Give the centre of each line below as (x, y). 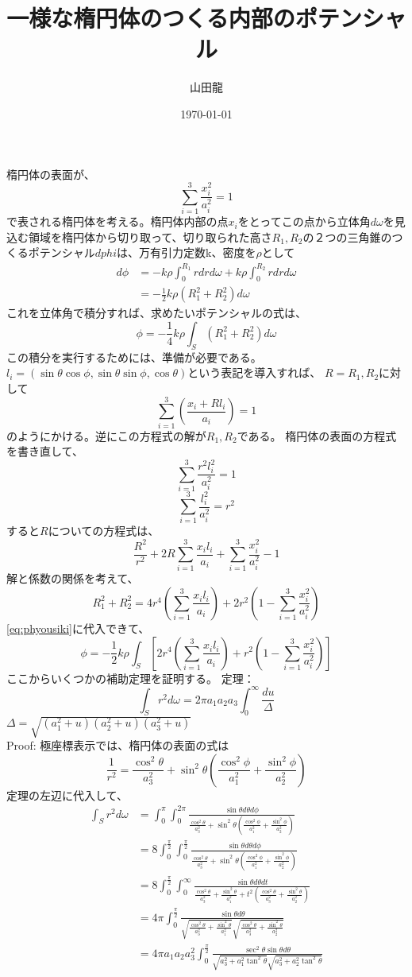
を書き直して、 (45, 451)
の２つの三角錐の (347, 236)
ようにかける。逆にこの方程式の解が (112, 435)
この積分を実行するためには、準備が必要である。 (134, 357)
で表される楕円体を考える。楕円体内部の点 (117, 221)
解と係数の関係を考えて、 (73, 578)
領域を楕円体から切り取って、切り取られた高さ (150, 236)
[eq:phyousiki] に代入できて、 (78, 628)
